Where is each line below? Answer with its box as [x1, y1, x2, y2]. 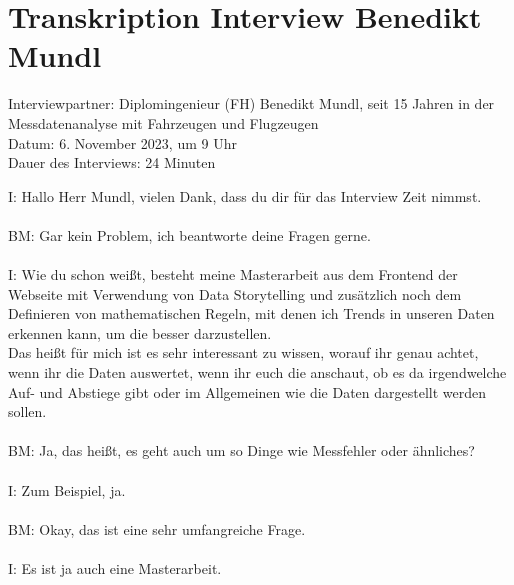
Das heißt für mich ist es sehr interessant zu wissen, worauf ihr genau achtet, [8, 342, 479, 363]
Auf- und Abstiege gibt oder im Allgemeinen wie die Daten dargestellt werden [8, 381, 487, 402]
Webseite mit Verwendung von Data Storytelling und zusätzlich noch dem [8, 283, 462, 304]
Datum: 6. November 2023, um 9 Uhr [8, 132, 237, 153]
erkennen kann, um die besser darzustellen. [8, 322, 272, 343]
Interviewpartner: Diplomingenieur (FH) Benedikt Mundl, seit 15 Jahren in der [8, 93, 495, 114]
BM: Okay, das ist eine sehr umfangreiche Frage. [8, 518, 306, 539]
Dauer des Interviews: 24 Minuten [8, 152, 216, 173]
